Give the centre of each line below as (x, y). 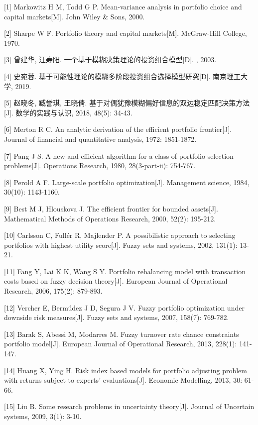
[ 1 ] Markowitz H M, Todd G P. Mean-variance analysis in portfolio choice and (123, 6)
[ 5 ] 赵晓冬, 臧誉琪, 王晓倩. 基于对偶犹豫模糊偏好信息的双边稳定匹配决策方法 (127, 103)
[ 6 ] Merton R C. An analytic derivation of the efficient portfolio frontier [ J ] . (118, 129)
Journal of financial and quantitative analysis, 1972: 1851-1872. (100, 139)
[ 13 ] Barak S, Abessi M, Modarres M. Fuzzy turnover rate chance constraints (122, 334)
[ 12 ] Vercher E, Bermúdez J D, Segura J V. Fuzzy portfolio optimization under (124, 307)
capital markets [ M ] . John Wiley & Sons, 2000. (74, 16)
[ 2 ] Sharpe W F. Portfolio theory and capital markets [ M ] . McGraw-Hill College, (126, 33)
